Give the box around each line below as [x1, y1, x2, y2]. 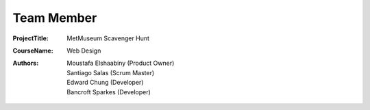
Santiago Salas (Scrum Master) [66, 68, 155, 77]
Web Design [66, 46, 101, 55]
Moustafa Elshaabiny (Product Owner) [66, 59, 175, 68]
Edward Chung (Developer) [66, 79, 144, 87]
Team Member [12, 10, 97, 25]
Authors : [12, 59, 39, 68]
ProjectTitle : [12, 34, 49, 42]
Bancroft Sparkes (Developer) [66, 87, 151, 96]
